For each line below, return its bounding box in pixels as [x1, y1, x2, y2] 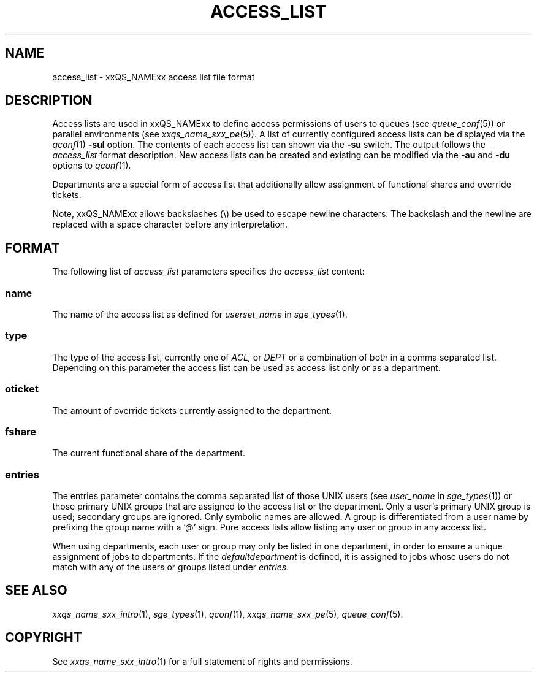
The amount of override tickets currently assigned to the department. [52, 405, 332, 416]
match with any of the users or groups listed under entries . [52, 562, 289, 573]
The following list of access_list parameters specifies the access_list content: [52, 266, 365, 277]
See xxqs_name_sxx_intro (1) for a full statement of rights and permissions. [52, 656, 352, 667]
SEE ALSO [5, 583, 67, 599]
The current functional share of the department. [52, 448, 245, 459]
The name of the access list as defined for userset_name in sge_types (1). [52, 309, 348, 320]
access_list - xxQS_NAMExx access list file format [52, 71, 255, 82]
